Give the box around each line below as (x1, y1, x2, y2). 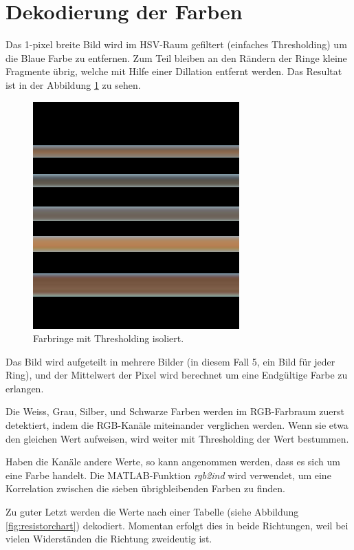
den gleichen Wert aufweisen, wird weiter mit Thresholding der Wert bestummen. (5, 431, 349, 445)
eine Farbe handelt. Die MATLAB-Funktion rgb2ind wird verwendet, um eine (5, 467, 331, 482)
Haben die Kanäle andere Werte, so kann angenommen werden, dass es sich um (5, 454, 340, 469)
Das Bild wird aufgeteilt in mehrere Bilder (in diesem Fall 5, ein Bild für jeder (5, 354, 335, 368)
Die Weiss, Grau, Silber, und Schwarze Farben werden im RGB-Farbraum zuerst (5, 404, 344, 419)
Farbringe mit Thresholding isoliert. (33, 331, 184, 346)
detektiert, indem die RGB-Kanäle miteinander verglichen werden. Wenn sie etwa (5, 418, 349, 432)
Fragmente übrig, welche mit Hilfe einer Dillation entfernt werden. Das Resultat (5, 64, 342, 78)
